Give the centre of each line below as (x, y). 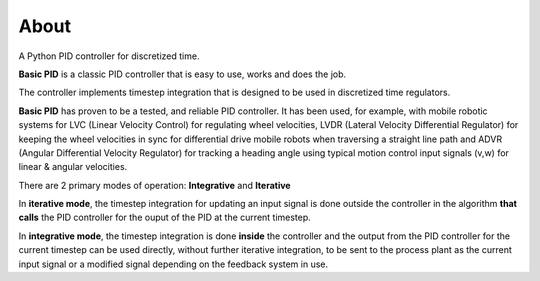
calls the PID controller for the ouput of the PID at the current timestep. (165, 217)
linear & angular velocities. (73, 167)
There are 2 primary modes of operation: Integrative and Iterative (154, 185)
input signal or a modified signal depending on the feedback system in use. (173, 264)
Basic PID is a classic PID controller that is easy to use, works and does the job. (182, 74)
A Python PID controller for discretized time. (109, 56)
